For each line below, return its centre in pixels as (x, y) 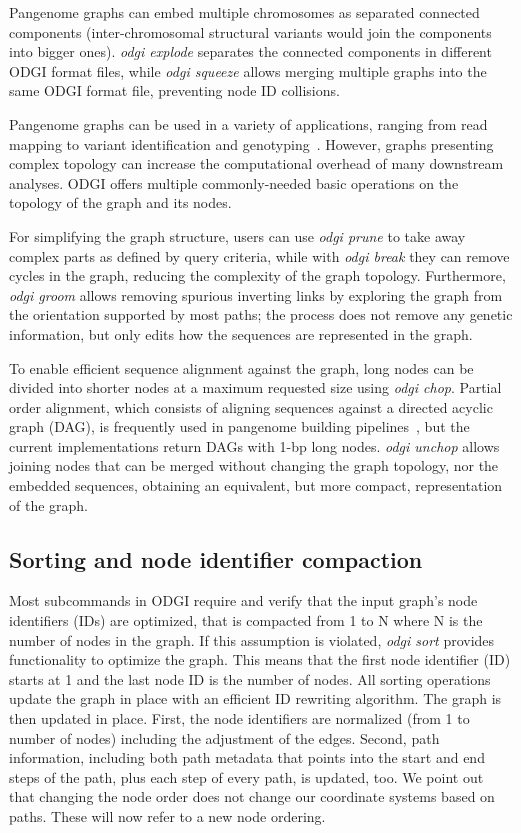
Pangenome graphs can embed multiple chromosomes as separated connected (244, 12)
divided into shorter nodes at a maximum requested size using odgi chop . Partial (255, 387)
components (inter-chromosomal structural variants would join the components (250, 31)
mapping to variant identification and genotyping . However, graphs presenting (251, 143)
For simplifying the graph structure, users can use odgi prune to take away (237, 235)
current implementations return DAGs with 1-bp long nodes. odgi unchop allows (254, 445)
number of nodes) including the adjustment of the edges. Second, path (224, 737)
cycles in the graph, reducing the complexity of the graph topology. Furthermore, (257, 275)
